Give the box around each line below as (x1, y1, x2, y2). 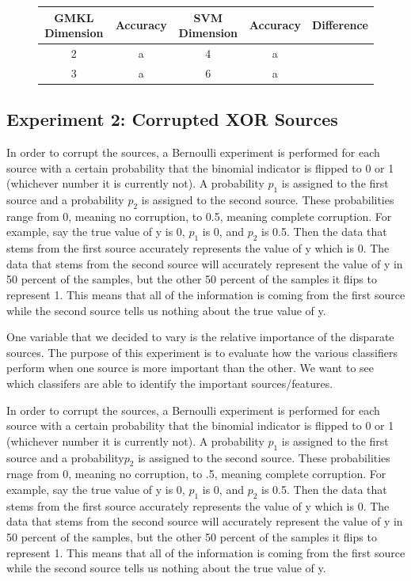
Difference (311, 17, 368, 33)
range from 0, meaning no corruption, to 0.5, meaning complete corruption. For (6, 207, 392, 224)
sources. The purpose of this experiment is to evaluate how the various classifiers (6, 344, 398, 360)
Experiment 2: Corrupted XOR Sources (6, 107, 338, 131)
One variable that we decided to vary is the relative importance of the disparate (6, 328, 394, 345)
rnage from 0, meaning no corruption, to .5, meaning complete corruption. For (6, 465, 386, 482)
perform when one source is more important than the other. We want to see (6, 359, 374, 376)
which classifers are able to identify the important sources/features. (6, 375, 333, 391)
